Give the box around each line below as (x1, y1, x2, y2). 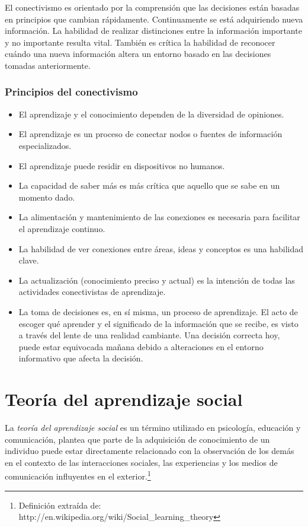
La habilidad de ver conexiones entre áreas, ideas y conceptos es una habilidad (18, 242, 303, 255)
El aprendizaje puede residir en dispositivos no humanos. (18, 159, 225, 172)
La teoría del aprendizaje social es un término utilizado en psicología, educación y (5, 421, 301, 433)
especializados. (18, 139, 72, 151)
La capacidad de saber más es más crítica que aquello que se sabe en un (18, 179, 280, 192)
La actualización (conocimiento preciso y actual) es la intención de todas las (18, 274, 295, 286)
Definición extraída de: (18, 499, 101, 511)
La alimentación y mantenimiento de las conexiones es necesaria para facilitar (18, 211, 300, 223)
